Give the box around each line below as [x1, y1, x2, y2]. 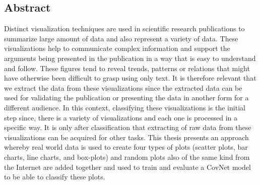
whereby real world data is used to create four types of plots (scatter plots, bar [4, 142, 248, 152]
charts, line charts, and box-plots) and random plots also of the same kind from [4, 151, 250, 162]
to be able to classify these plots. [4, 171, 105, 182]
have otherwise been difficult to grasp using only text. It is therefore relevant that [4, 73, 256, 83]
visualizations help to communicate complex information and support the [4, 43, 230, 53]
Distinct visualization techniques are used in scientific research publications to [4, 23, 245, 34]
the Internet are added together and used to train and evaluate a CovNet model [4, 161, 251, 172]
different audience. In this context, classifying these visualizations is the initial [4, 102, 245, 112]
